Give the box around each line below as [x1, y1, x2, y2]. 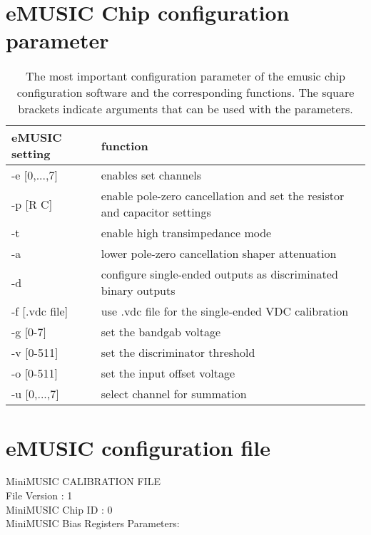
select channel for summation [101, 385, 247, 402]
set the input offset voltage [101, 365, 235, 382]
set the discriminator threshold [101, 344, 255, 361]
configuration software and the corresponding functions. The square [16, 84, 355, 101]
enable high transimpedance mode [101, 224, 272, 241]
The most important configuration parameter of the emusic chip [26, 68, 345, 85]
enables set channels [101, 167, 202, 184]
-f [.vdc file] [11, 303, 68, 320]
